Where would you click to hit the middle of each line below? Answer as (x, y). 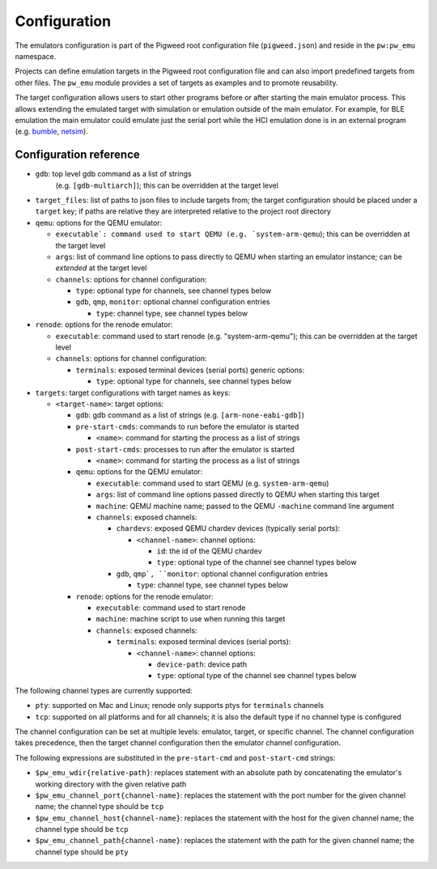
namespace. (36, 56)
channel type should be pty (82, 852)
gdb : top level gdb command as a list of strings (113, 174)
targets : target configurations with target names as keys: (133, 392)
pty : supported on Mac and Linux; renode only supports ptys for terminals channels (179, 706)
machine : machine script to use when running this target (191, 619)
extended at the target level (101, 268)
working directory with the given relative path (111, 784)
